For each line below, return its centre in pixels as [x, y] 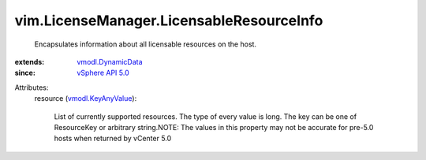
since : [25, 73]
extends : [30, 61]
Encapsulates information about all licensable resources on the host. [145, 44]
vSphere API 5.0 [103, 73]
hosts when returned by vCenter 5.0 [113, 139]
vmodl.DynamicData [110, 61]
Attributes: [32, 87]
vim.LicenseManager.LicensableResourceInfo [169, 20]
